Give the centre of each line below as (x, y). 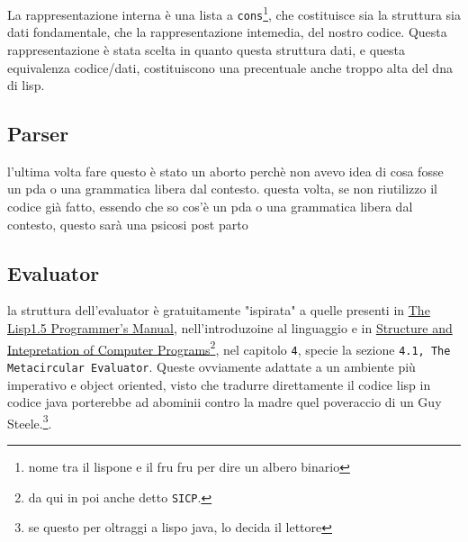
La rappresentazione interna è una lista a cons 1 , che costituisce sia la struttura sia (234, 13)
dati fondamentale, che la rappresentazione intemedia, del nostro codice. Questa (227, 32)
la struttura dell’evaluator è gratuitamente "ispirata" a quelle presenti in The (219, 310)
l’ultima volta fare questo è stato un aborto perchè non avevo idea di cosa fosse (225, 171)
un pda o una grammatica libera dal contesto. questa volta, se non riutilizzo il (222, 189)
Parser (38, 134)
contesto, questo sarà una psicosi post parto (128, 224)
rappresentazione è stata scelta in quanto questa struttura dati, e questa (206, 49)
